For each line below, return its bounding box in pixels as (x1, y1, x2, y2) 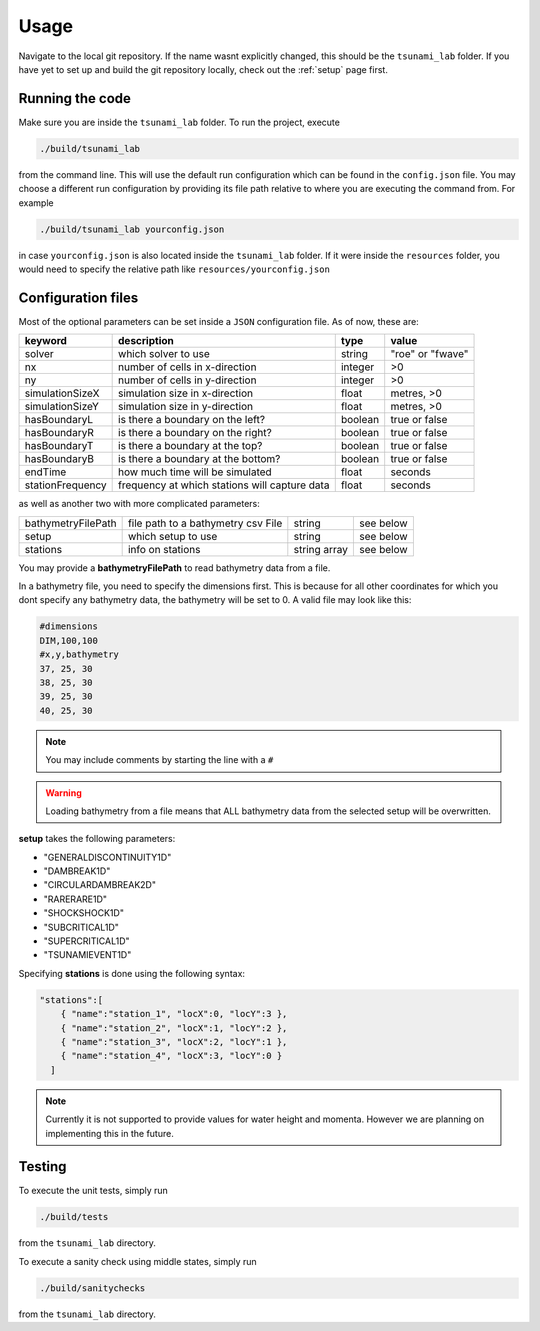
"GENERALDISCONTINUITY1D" (43, 851, 172, 863)
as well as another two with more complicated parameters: (18, 498, 260, 510)
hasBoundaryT (24, 439, 94, 453)
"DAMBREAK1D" (43, 865, 111, 877)
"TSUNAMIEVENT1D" (43, 949, 132, 961)
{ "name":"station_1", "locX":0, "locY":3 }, (60, 1008, 288, 1020)
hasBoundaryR (24, 426, 95, 440)
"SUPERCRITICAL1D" (43, 935, 130, 947)
